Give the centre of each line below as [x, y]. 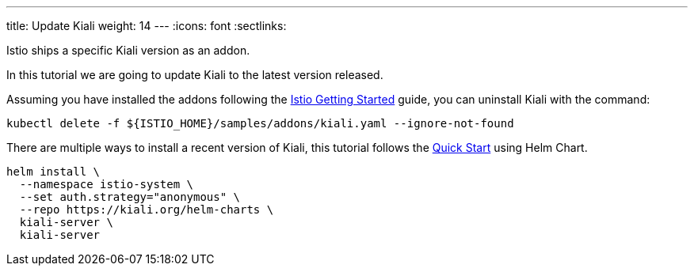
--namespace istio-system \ [107, 184]
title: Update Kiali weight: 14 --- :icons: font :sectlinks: [147, 26]
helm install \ [53, 172]
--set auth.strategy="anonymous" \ [130, 197]
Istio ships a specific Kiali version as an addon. [128, 50]
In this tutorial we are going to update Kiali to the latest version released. [195, 75]
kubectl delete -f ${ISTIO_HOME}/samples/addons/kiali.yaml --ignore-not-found [260, 123]
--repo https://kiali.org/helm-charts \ [147, 210]
